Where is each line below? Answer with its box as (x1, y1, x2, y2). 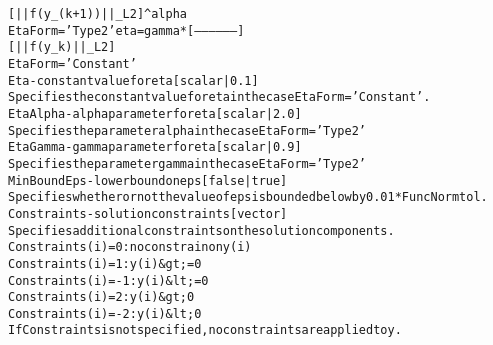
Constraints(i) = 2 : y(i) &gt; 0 (8, 290, 195, 305)
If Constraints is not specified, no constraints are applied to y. (8, 323, 402, 338)
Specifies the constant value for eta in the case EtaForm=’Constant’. (8, 90, 431, 105)
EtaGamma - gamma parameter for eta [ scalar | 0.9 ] (8, 140, 302, 155)
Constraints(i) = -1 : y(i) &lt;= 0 (8, 273, 209, 288)
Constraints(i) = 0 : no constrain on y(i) (8, 240, 252, 255)
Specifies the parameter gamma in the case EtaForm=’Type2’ (8, 156, 366, 171)
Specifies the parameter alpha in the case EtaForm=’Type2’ (8, 123, 366, 138)
